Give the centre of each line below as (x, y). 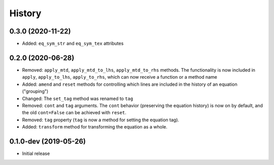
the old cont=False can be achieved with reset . (74, 113)
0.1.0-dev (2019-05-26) (48, 141)
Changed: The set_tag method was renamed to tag (78, 98)
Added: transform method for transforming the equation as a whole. (95, 127)
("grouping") (35, 91)
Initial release (36, 153)
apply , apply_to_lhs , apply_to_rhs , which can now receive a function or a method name (120, 77)
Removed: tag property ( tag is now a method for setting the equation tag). (101, 120)
